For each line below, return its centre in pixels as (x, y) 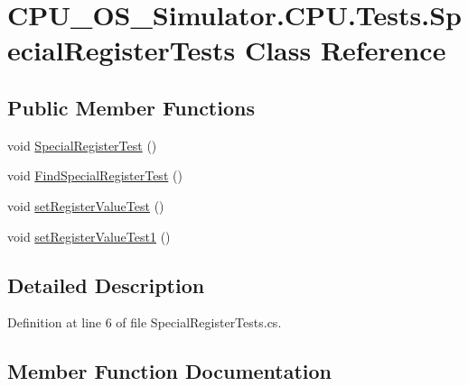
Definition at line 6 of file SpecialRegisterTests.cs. (145, 322)
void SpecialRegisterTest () (82, 145)
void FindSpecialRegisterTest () (95, 175)
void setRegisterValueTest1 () (89, 236)
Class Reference (345, 50)
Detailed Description (106, 285)
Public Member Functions (131, 107)
